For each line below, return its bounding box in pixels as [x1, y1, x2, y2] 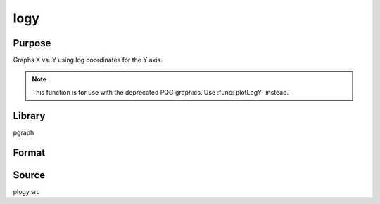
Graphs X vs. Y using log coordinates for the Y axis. [13, 56, 163, 64]
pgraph [13, 128, 34, 137]
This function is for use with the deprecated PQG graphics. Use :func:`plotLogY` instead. [32, 88, 289, 96]
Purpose [13, 37, 51, 49]
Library [13, 109, 46, 122]
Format [13, 147, 46, 158]
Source [13, 169, 46, 181]
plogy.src [13, 187, 40, 196]
